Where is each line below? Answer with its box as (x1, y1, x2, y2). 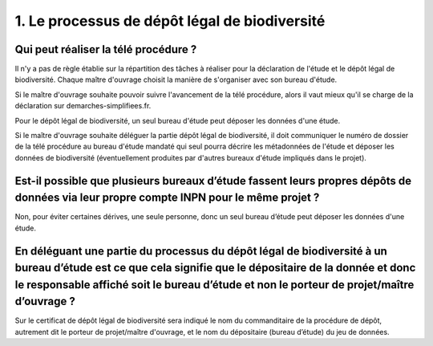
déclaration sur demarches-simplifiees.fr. (14, 101, 152, 111)
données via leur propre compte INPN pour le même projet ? (14, 191, 320, 205)
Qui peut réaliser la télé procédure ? (14, 43, 197, 56)
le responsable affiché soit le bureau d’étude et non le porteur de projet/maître (14, 278, 415, 291)
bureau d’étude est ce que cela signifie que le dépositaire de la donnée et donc (14, 261, 416, 275)
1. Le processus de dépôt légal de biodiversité (14, 12, 326, 30)
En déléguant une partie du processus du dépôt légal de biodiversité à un (14, 244, 388, 258)
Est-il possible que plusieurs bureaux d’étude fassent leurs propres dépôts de (14, 173, 412, 188)
